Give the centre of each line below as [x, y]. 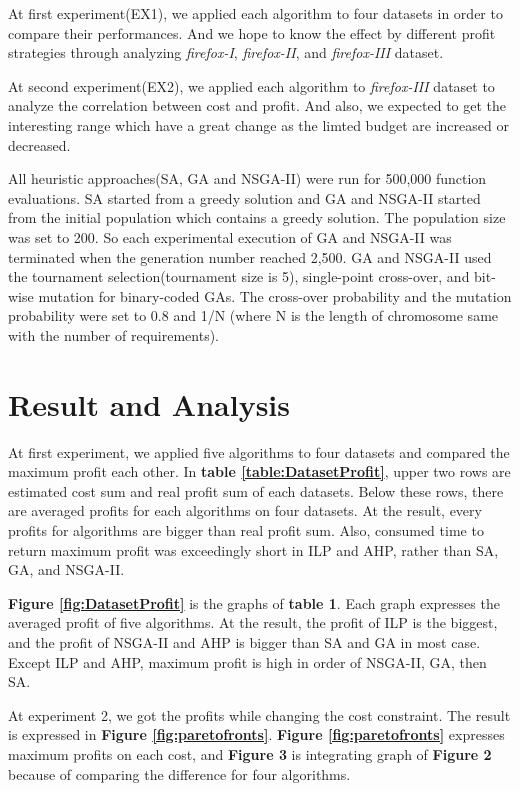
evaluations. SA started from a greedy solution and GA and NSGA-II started [244, 197]
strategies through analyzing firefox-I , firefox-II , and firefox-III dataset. [226, 52]
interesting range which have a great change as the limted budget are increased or [258, 124]
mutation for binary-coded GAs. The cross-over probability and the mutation [275, 295]
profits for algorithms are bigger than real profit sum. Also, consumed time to [246, 530]
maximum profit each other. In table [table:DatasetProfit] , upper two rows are [259, 471]
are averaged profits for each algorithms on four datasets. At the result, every [245, 510]
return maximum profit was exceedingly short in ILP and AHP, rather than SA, [253, 549]
